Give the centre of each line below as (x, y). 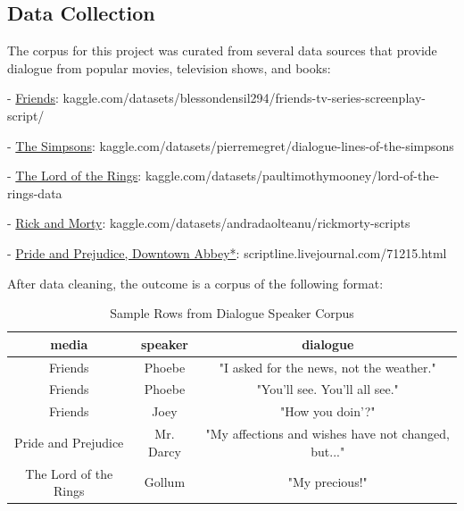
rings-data (35, 193)
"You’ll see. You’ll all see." (327, 389)
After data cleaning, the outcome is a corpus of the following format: (195, 283)
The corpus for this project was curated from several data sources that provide (222, 50)
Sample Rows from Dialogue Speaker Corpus (232, 313)
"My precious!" (327, 482)
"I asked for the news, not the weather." (327, 367)
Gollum (165, 482)
